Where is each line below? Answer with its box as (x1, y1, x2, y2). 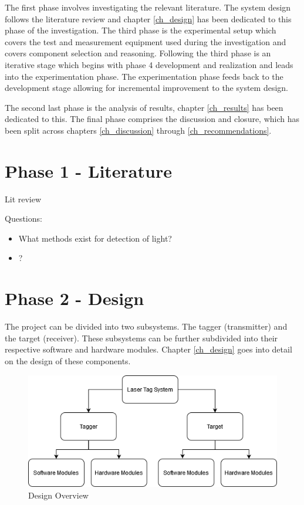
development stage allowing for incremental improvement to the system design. (5, 82, 288, 94)
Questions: (5, 212, 42, 225)
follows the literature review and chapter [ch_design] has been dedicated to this (5, 12, 292, 25)
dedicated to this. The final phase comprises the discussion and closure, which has (5, 113, 300, 125)
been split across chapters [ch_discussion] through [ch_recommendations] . (5, 124, 272, 136)
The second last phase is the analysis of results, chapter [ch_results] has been (5, 101, 283, 113)
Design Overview (28, 489, 89, 501)
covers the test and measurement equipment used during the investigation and (5, 35, 286, 48)
